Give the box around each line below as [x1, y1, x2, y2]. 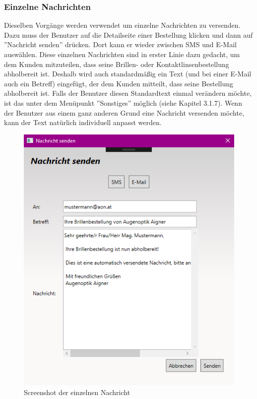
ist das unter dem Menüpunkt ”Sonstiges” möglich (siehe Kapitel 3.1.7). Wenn [4, 97, 242, 108]
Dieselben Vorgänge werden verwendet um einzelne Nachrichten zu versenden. [4, 20, 241, 30]
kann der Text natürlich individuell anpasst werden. [4, 117, 162, 128]
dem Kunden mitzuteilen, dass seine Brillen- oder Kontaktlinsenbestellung [4, 59, 229, 69]
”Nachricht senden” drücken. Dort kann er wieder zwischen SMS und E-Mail [4, 39, 237, 50]
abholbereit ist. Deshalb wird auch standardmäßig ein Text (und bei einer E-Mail [4, 68, 252, 79]
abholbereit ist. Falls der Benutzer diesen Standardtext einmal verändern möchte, [4, 88, 252, 98]
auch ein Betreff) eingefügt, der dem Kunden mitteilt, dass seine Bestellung [4, 78, 233, 88]
